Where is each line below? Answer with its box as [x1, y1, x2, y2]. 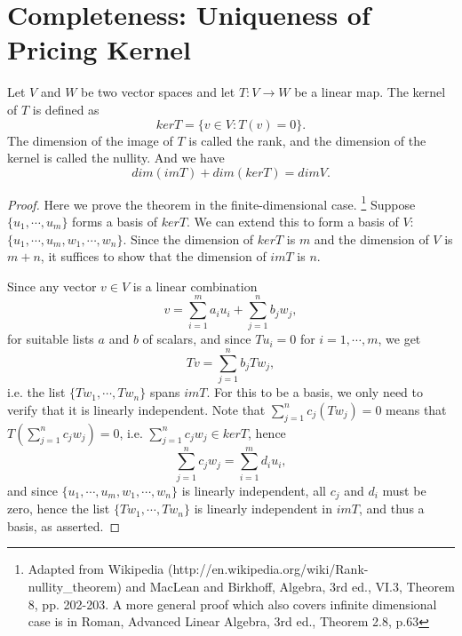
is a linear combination [132, 276, 258, 295]
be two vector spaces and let [81, 83, 235, 101]
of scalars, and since [142, 330, 251, 348]
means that [386, 400, 447, 418]
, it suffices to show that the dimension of [40, 247, 267, 266]
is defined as [32, 99, 100, 118]
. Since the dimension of [123, 229, 254, 248]
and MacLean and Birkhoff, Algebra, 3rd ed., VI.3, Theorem [125, 576, 455, 595]
